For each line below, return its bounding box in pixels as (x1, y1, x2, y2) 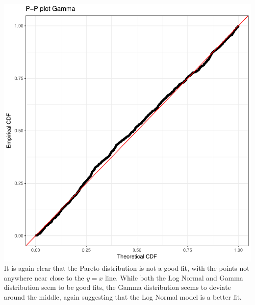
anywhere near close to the (4, 272, 84, 282)
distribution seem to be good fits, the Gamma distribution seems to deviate (4, 282, 231, 292)
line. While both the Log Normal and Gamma (105, 272, 243, 282)
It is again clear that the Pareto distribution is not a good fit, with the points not (4, 263, 250, 273)
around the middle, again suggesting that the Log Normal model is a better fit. (4, 291, 242, 302)
